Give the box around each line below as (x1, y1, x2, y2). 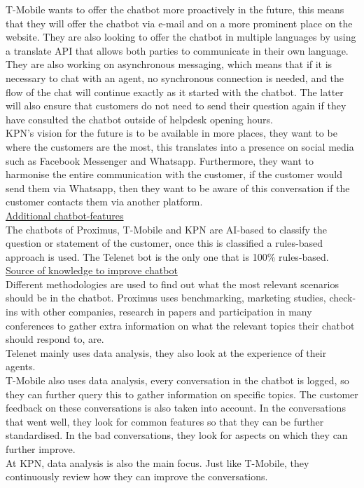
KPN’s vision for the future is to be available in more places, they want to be (6, 126, 337, 140)
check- (329, 290, 356, 305)
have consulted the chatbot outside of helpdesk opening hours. (6, 111, 273, 126)
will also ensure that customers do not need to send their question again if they (6, 98, 346, 113)
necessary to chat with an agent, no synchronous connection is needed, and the (6, 70, 344, 85)
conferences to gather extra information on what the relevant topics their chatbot (6, 318, 355, 332)
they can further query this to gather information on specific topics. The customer (6, 386, 358, 401)
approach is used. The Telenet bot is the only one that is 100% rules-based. (6, 249, 329, 264)
